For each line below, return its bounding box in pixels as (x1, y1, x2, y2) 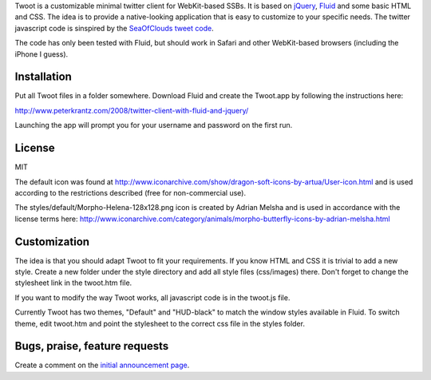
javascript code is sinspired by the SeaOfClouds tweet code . (14, 23, 215, 33)
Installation (14, 70, 72, 84)
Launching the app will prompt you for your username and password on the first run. (14, 121, 293, 130)
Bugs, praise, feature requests (14, 339, 169, 353)
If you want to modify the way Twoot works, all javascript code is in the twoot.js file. (14, 292, 291, 303)
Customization (14, 235, 90, 248)
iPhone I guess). (14, 49, 69, 59)
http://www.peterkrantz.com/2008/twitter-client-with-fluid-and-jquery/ (14, 105, 249, 115)
